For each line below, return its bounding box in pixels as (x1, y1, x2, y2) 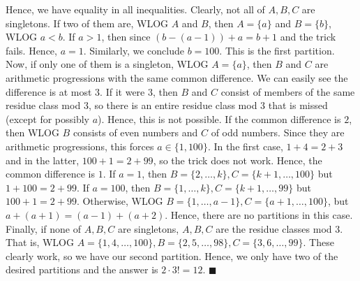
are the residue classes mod (216, 221, 332, 236)
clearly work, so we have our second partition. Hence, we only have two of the (6, 248, 338, 263)
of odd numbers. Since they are (211, 125, 345, 140)
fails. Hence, (6, 43, 57, 57)
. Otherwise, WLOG (76, 194, 163, 208)
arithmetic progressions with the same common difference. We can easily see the (6, 70, 348, 85)
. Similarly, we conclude (83, 43, 185, 57)
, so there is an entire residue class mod (88, 98, 257, 113)
